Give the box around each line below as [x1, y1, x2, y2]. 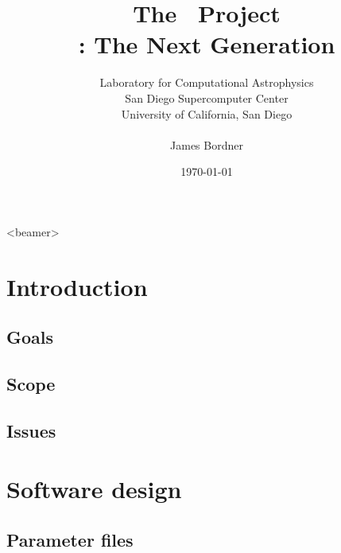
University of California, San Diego [121, 105, 293, 122]
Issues [6, 418, 56, 442]
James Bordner [170, 136, 243, 153]
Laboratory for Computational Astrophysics [99, 74, 314, 91]
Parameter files [6, 527, 134, 551]
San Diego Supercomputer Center [125, 89, 289, 106]
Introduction [6, 270, 148, 302]
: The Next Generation [78, 28, 335, 60]
